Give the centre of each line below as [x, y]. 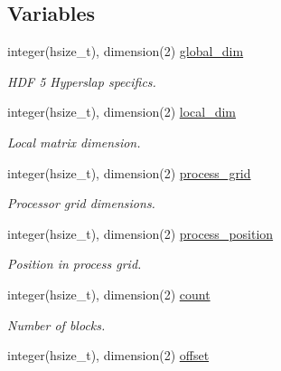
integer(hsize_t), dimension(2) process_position [140, 233]
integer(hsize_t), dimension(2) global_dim [126, 51]
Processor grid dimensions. [81, 203]
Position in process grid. [75, 264]
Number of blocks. [56, 324]
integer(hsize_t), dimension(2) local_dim [122, 112]
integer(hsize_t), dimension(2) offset [108, 355]
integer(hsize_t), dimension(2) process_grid [129, 172]
